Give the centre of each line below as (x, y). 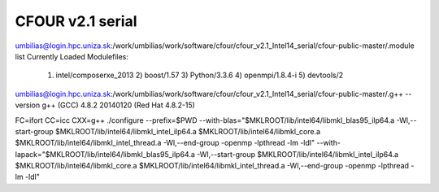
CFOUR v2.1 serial (76, 21)
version (28, 105)
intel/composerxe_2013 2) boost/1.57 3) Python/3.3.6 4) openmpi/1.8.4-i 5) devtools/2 (200, 75)
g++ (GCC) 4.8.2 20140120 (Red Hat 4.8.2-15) (118, 105)
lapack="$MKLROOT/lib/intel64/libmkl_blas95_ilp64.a (105, 154)
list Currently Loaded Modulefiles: (72, 56)
